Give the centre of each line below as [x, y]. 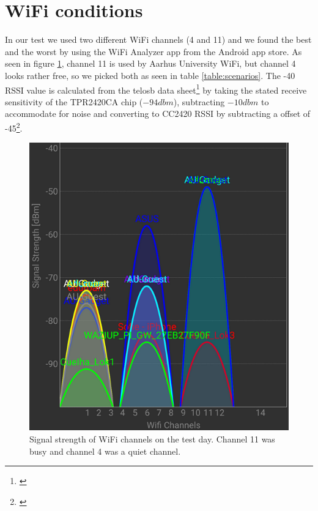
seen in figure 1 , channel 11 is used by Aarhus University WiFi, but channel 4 [150, 63]
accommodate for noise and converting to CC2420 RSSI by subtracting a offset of [158, 114]
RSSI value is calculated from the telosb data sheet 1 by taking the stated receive [156, 89]
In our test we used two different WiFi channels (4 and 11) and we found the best [158, 39]
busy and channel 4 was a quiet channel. [105, 451]
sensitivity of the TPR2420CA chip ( [74, 101]
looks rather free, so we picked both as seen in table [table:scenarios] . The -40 [150, 75]
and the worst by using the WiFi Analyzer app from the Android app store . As [153, 51]
